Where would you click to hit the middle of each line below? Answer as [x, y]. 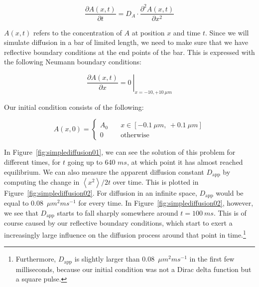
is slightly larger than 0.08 [115, 259]
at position [148, 32]
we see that [21, 213]
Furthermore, [36, 259]
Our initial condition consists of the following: [74, 107]
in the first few [212, 259]
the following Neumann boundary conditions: [73, 62]
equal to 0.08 [24, 203]
